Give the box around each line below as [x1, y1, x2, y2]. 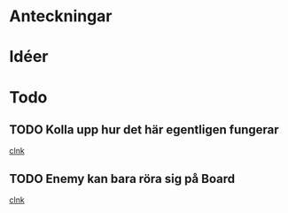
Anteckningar [9, 6, 113, 27]
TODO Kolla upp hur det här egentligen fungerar [9, 122, 279, 137]
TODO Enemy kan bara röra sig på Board [9, 171, 236, 186]
